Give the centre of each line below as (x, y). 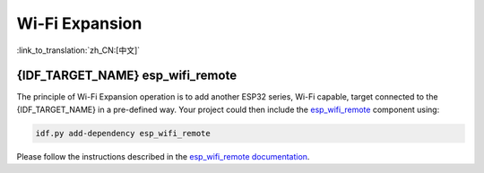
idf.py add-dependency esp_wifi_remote (123, 133)
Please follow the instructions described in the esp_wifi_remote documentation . (163, 156)
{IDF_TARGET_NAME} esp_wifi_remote (127, 76)
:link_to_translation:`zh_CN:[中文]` (78, 50)
